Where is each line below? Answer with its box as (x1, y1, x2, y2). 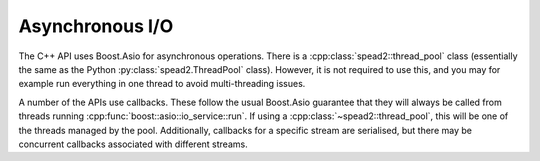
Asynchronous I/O (18, 15, 174, 37)
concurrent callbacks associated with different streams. (18, 138, 249, 150)
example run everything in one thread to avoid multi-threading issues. (18, 78, 306, 90)
